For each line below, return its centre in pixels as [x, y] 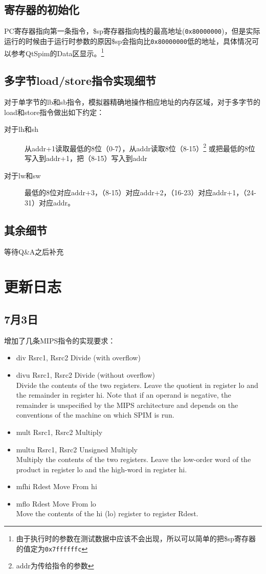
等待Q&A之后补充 [34, 251]
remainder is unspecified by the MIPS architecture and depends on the [127, 405]
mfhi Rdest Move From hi [57, 486]
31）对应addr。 [50, 202]
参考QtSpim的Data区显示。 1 [58, 52]
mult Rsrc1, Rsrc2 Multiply [59, 432]
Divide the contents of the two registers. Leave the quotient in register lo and [137, 385]
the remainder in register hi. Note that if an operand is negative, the [124, 395]
